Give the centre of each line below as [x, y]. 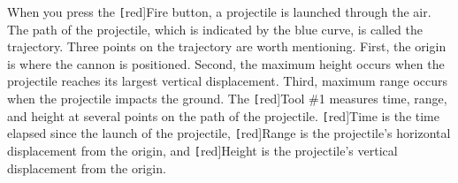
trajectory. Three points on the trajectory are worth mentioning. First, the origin [227, 46]
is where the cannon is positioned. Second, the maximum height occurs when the [226, 63]
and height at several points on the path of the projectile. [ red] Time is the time [223, 115]
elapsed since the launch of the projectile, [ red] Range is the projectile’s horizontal [229, 133]
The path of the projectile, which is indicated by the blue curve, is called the [215, 29]
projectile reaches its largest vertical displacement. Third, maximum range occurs [228, 81]
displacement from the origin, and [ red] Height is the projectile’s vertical [202, 150]
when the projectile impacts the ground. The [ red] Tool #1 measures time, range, [227, 99]
